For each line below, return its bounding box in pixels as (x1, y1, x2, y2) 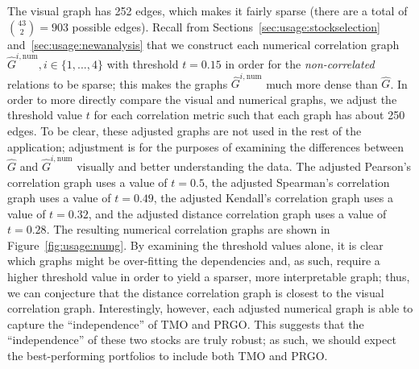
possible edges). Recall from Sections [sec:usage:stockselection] (72, 18, 380, 35)
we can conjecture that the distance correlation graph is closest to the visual (7, 284, 384, 301)
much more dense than (266, 75, 378, 92)
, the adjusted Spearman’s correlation (204, 173, 390, 190)
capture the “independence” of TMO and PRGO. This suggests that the (7, 315, 364, 332)
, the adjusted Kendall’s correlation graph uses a (153, 189, 393, 206)
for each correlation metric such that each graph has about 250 (93, 106, 405, 123)
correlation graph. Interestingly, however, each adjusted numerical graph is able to (7, 300, 413, 317)
